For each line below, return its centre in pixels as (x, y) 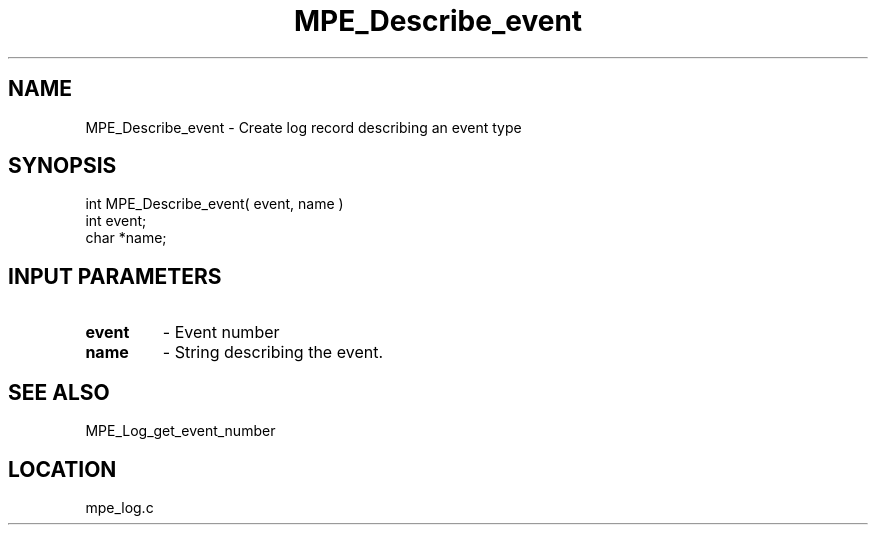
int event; (116, 221)
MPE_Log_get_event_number (180, 431)
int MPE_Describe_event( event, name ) (214, 204)
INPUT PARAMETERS (115, 276)
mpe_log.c (119, 507)
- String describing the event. (273, 352)
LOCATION (62, 469)
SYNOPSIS (62, 166)
